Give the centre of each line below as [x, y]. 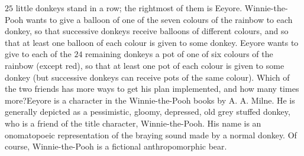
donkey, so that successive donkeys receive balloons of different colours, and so [147, 31]
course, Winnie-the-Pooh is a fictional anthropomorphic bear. [116, 146]
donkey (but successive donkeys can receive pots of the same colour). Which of [147, 77]
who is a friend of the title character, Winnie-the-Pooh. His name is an [133, 123]
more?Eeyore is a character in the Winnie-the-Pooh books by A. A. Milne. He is [150, 100]
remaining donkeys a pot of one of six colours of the [179, 54]
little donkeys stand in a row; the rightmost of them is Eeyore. [129, 8]
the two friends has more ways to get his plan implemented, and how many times [152, 89]
